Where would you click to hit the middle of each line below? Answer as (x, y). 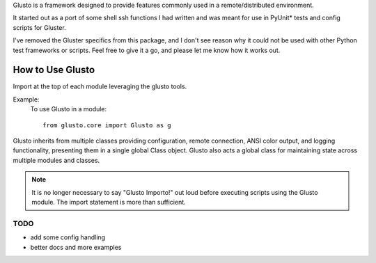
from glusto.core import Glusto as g (107, 125)
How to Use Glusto (54, 70)
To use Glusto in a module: (69, 109)
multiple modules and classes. (56, 160)
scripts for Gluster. (39, 27)
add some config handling (68, 237)
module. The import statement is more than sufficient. (109, 202)
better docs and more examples (76, 247)
